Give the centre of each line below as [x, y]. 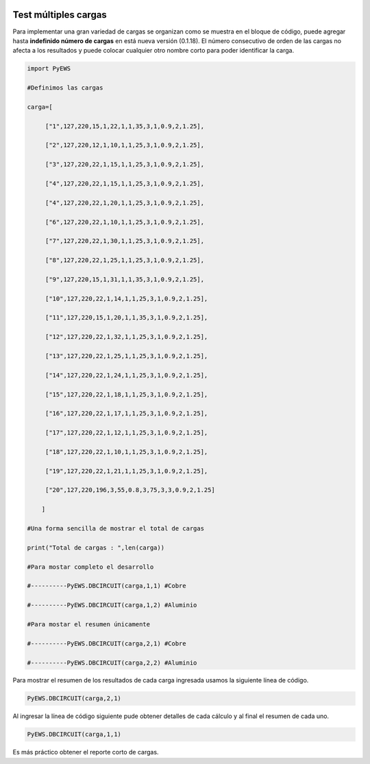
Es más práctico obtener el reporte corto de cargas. [86, 752]
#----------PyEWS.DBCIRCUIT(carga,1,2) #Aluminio [112, 605]
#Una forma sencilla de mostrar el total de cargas [116, 529]
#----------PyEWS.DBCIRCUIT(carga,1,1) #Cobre [107, 586]
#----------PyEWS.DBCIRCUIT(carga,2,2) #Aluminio [112, 663]
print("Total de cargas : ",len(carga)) [96, 547]
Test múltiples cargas [60, 15]
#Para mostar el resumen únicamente [89, 624]
